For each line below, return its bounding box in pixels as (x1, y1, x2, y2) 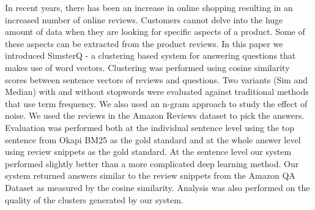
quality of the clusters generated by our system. (5, 193, 183, 206)
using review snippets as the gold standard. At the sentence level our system (5, 145, 292, 158)
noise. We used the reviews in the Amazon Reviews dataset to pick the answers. (5, 109, 305, 122)
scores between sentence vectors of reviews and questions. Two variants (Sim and (5, 73, 308, 86)
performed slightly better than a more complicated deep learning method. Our (5, 157, 299, 170)
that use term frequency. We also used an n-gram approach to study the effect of (5, 97, 308, 110)
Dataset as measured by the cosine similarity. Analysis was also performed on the (5, 181, 310, 193)
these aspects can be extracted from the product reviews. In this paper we (5, 37, 283, 50)
